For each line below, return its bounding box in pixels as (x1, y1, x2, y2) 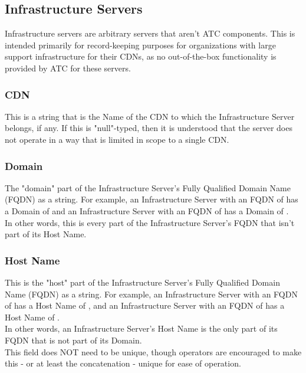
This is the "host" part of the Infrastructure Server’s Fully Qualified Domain (5, 276, 280, 288)
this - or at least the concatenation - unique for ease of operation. (5, 357, 241, 369)
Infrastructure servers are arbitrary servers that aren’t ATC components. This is (5, 27, 295, 40)
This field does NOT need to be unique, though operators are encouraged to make (5, 345, 302, 358)
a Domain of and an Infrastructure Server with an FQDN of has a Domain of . (5, 204, 289, 217)
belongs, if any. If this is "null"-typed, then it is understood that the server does (5, 122, 292, 134)
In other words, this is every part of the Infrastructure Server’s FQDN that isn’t (5, 216, 295, 228)
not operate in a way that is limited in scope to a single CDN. (5, 133, 229, 145)
